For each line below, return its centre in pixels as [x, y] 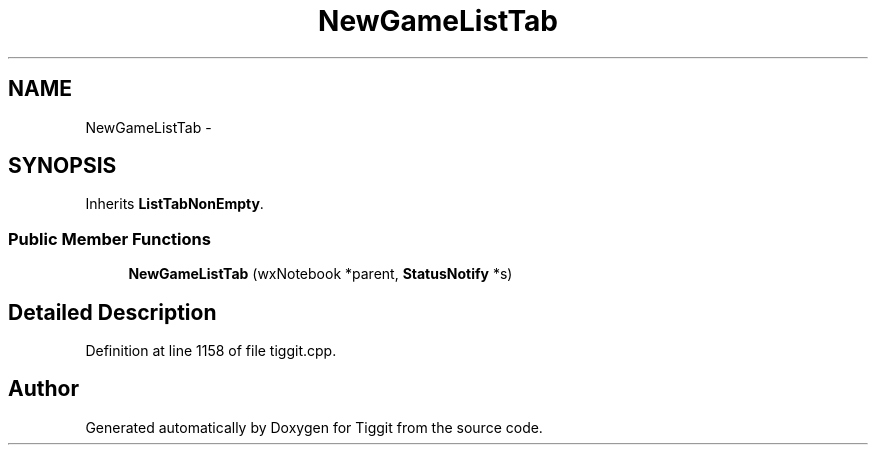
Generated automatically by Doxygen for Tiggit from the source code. [314, 427]
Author [43, 389]
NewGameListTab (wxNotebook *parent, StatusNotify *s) [320, 274]
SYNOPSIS [62, 166]
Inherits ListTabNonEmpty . [174, 204]
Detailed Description [112, 312]
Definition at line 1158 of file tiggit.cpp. [211, 351]
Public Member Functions [109, 238]
